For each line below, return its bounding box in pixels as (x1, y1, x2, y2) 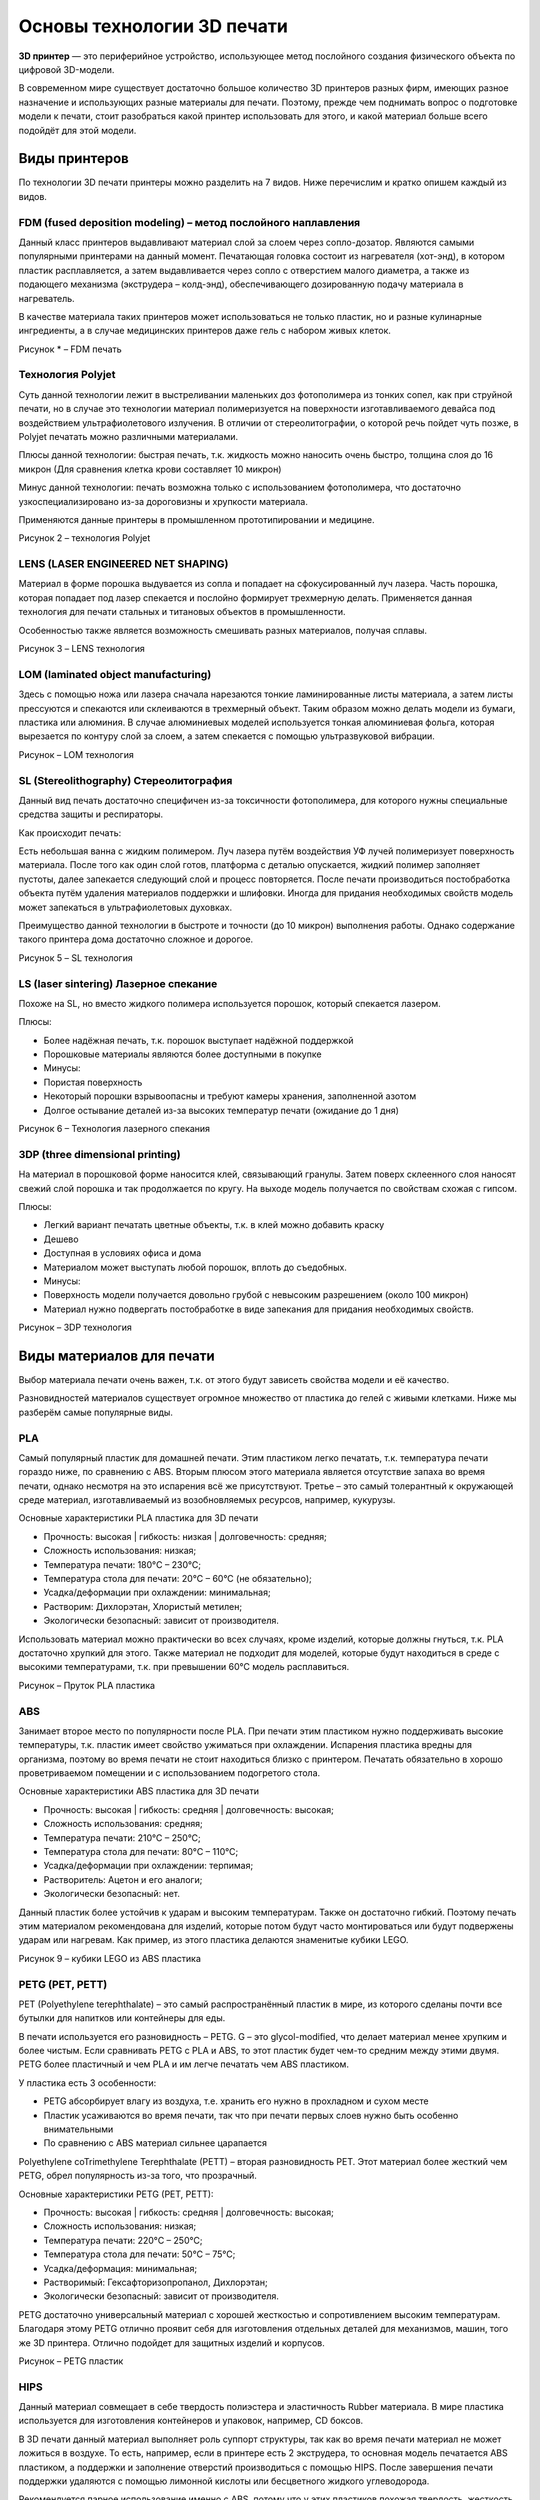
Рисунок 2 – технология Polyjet (18, 532, 151, 544)
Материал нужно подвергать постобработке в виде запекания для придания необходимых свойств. (43, 1303, 474, 1315)
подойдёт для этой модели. (18, 124, 137, 136)
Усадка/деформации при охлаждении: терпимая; (43, 1860, 254, 1872)
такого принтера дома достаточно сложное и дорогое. (18, 933, 254, 945)
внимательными (43, 2123, 114, 2135)
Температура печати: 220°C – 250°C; (43, 2234, 203, 2246)
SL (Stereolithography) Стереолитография (18, 773, 233, 787)
